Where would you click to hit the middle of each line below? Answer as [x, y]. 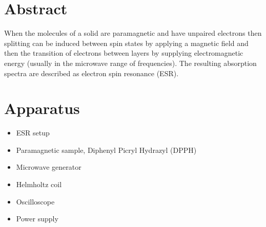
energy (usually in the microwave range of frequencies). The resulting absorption [130, 63]
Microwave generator [49, 167]
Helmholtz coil [39, 184]
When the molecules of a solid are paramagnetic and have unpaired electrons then [133, 33]
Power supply [37, 219]
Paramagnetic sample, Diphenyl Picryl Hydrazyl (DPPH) [106, 150]
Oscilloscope [35, 201]
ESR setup [33, 133]
